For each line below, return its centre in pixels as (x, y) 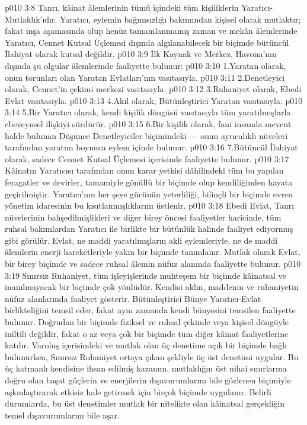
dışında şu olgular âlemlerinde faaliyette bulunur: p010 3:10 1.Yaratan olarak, (145, 65)
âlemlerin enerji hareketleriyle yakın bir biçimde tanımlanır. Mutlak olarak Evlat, (153, 252)
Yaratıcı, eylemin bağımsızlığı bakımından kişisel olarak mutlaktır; (180, 19)
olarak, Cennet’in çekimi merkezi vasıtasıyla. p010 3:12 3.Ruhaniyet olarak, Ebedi (153, 89)
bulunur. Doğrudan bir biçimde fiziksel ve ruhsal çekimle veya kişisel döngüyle (147, 322)
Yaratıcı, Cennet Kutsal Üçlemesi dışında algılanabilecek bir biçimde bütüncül (147, 42)
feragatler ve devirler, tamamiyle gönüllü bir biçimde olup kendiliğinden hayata (149, 182)
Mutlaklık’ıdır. (31, 19)
